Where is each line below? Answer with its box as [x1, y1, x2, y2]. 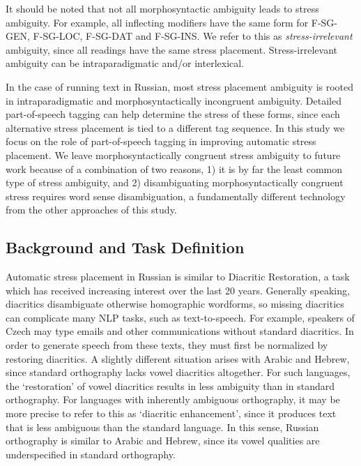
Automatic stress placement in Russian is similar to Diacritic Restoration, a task [6, 269, 350, 284]
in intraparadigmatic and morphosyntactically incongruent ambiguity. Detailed [6, 93, 341, 107]
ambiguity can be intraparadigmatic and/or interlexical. [6, 56, 245, 70]
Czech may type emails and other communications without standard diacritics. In [6, 324, 354, 338]
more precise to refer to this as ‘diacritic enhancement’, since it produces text [6, 406, 337, 421]
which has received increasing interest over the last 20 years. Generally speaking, [6, 283, 350, 297]
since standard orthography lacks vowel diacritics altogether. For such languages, [6, 365, 351, 379]
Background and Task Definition [6, 236, 245, 258]
